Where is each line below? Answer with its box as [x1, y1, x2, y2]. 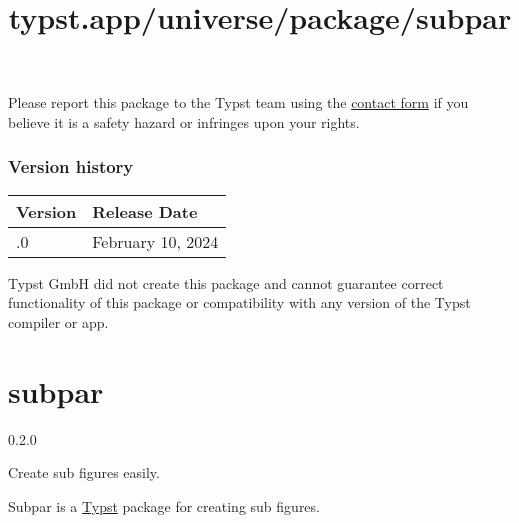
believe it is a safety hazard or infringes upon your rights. [8, 111, 360, 132]
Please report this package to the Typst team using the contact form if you [8, 92, 469, 113]
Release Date [92, 199, 198, 223]
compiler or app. [8, 311, 109, 332]
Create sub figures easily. [8, 462, 160, 483]
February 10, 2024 [92, 229, 219, 253]
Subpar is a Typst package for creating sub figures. [8, 495, 320, 516]
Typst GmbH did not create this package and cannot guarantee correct [8, 272, 444, 293]
